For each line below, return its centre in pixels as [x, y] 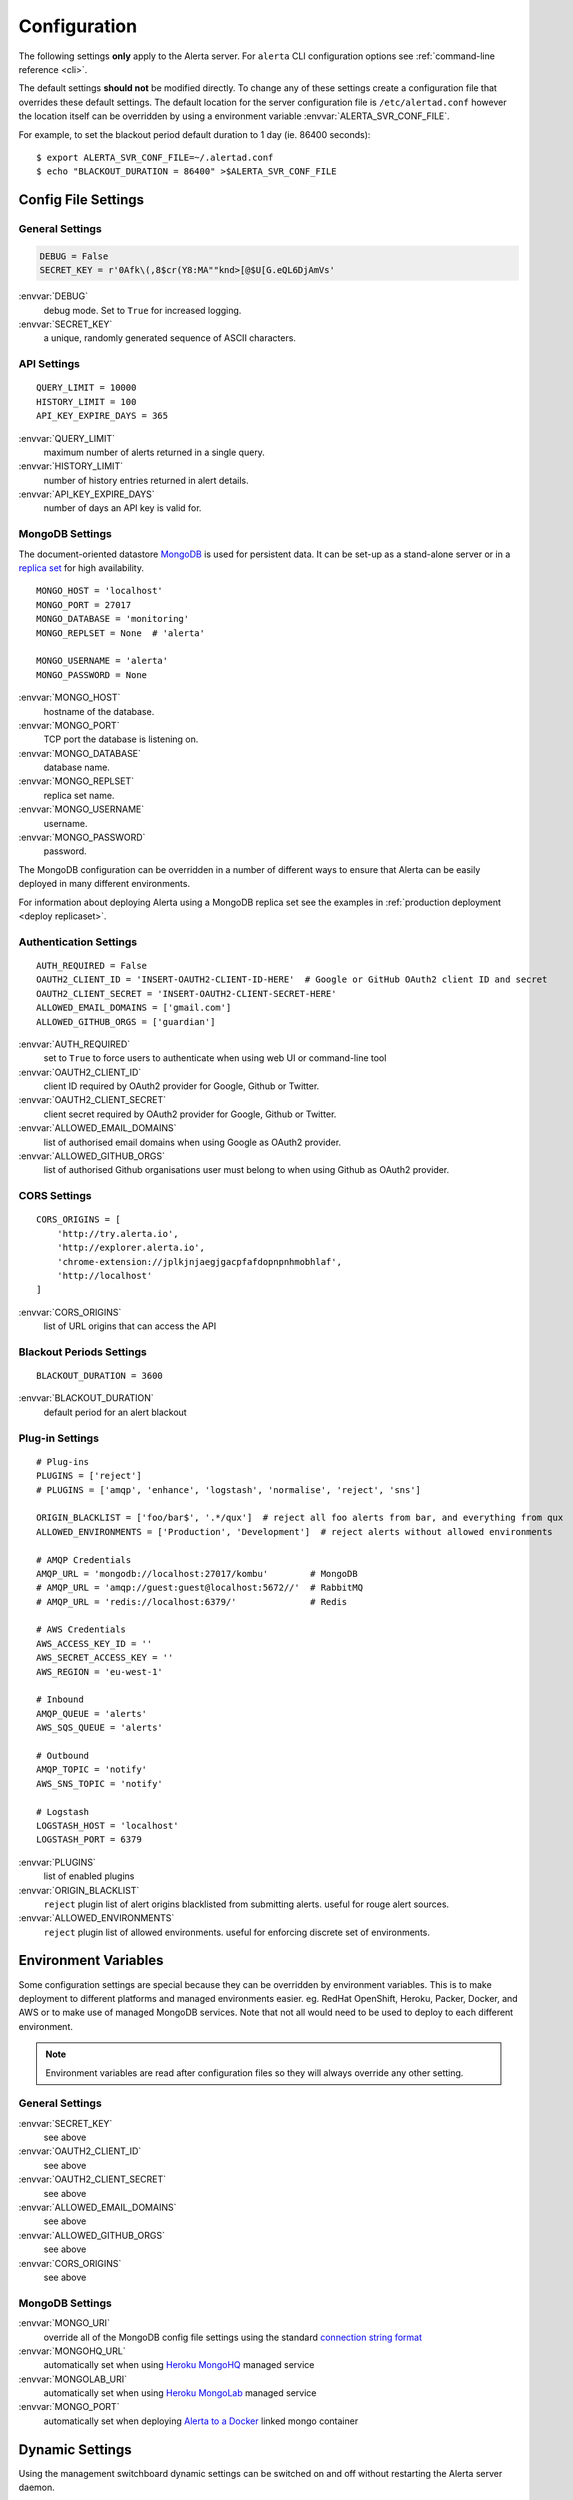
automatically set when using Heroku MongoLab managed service [180, 2393]
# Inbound [60, 1699]
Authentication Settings [78, 942]
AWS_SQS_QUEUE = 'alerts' [100, 1728]
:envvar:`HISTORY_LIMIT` [71, 466]
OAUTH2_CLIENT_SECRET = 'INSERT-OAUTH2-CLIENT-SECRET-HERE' [186, 993]
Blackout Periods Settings [82, 1352]
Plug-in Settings [59, 1438]
